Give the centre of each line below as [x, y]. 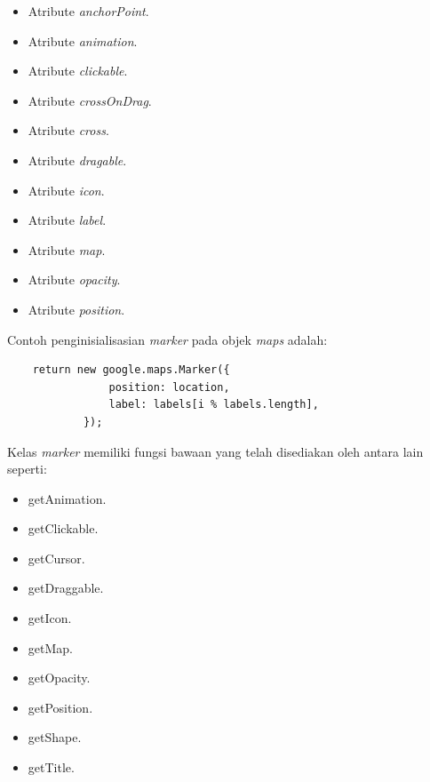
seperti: [27, 469]
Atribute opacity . [74, 279]
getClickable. [63, 528]
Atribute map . [67, 249]
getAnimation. [67, 498]
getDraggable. [66, 588]
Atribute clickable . [78, 71]
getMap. [50, 647]
